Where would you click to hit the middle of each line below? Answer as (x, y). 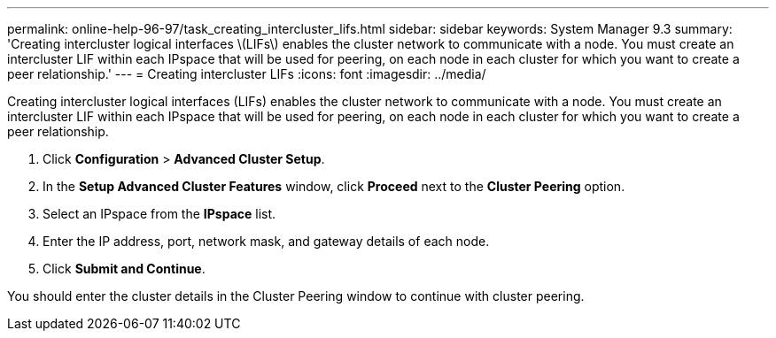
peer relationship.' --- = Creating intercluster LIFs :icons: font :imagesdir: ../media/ (247, 74)
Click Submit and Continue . (124, 269)
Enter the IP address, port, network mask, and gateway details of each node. (266, 241)
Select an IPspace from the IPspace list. (159, 214)
